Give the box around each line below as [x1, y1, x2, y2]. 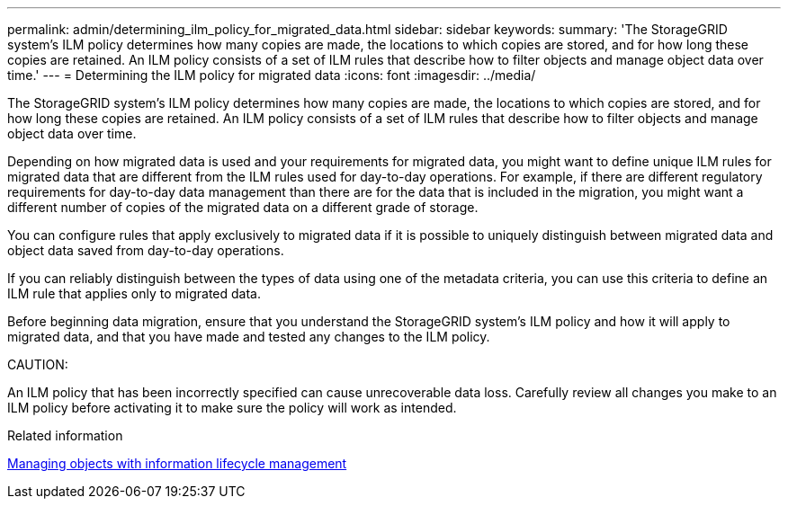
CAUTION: [7, 357, 68, 372]
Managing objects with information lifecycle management [7, 456, 347, 471]
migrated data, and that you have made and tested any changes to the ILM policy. [7, 329, 490, 344]
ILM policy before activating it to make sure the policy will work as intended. [7, 400, 457, 415]
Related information [7, 428, 123, 443]
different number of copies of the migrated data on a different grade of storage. [7, 200, 479, 215]
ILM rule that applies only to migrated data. [7, 286, 261, 301]
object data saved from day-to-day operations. [7, 243, 284, 258]
